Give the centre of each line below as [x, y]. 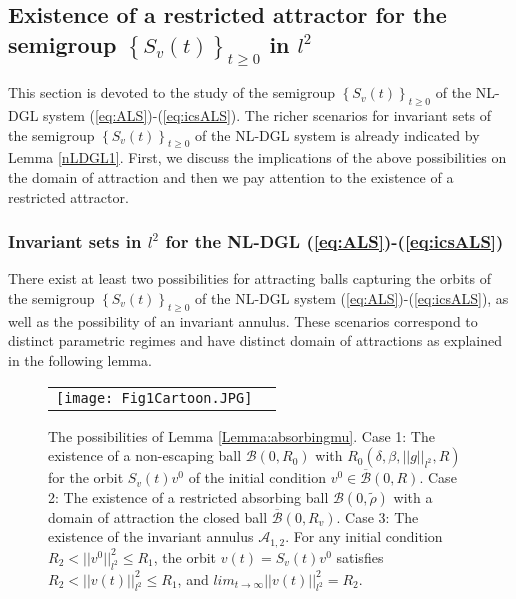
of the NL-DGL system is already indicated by [337, 134]
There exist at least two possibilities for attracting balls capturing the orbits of [249, 278]
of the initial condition [257, 477]
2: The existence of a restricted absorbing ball [188, 496]
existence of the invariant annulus [151, 536]
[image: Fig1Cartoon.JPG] [154, 397]
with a [413, 496]
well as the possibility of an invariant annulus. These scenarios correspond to [243, 320]
